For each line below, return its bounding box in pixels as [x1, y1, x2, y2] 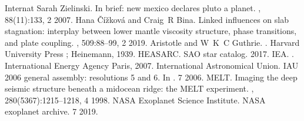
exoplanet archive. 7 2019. [5, 105, 98, 117]
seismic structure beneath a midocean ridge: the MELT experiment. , [5, 82, 254, 95]
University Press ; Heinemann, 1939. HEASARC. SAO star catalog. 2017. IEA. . [5, 48, 294, 60]
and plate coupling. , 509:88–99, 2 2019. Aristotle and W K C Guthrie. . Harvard [5, 36, 300, 48]
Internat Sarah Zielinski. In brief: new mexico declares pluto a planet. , [5, 2, 261, 14]
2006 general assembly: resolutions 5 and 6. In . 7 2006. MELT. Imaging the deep [5, 70, 298, 83]
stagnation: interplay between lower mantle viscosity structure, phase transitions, [5, 25, 297, 37]
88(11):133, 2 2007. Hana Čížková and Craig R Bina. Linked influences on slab [5, 13, 289, 25]
